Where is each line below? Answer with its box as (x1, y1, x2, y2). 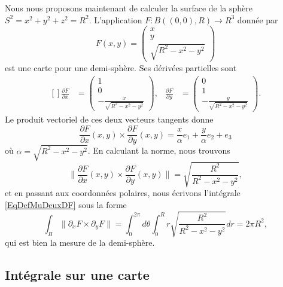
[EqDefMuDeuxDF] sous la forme (5, 199, 127, 211)
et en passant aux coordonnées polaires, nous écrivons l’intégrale (5, 187, 241, 199)
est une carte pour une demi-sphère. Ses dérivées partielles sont (5, 61, 237, 74)
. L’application (89, 13, 142, 26)
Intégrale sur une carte (5, 265, 150, 284)
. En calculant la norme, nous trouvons (87, 144, 230, 157)
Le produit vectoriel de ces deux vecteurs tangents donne (5, 112, 214, 125)
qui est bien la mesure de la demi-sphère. (5, 236, 155, 249)
